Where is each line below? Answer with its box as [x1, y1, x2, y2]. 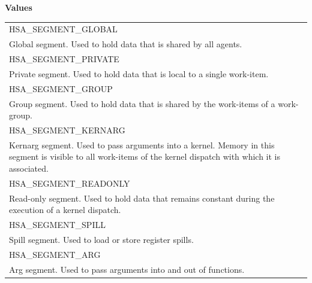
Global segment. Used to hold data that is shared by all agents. [9, 38, 242, 50]
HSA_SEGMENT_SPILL [9, 218, 106, 231]
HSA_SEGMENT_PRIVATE [9, 53, 119, 65]
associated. [9, 162, 49, 175]
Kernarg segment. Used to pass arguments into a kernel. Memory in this [9, 138, 275, 151]
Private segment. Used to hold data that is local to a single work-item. [9, 67, 269, 80]
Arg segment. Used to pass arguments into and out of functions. [9, 263, 245, 275]
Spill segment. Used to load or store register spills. [9, 233, 194, 245]
